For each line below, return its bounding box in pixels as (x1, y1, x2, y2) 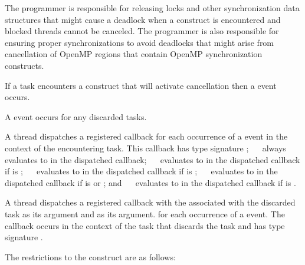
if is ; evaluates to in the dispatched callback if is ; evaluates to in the (5, 165, 278, 177)
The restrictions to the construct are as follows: (5, 250, 176, 263)
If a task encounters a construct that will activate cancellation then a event (5, 79, 277, 91)
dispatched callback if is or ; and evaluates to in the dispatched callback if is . (5, 176, 296, 188)
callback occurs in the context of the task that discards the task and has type (5, 219, 285, 231)
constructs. (5, 59, 44, 71)
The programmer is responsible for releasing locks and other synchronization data (5, 2, 300, 14)
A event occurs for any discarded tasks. (5, 110, 147, 122)
